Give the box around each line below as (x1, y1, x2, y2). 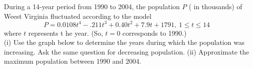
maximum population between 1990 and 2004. (4, 56, 141, 66)
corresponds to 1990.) (122, 28, 187, 38)
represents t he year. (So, (28, 28, 103, 38)
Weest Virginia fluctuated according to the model (4, 11, 152, 21)
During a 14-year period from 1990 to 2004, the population (4, 1, 180, 11)
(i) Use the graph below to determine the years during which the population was (4, 37, 245, 47)
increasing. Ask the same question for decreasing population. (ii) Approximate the (4, 46, 250, 56)
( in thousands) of (189, 1, 242, 11)
